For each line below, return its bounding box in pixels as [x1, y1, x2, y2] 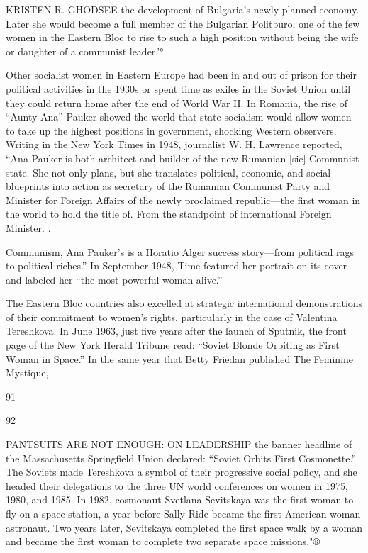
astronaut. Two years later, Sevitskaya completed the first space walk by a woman [6, 520, 362, 535]
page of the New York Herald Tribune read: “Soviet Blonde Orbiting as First [6, 337, 340, 352]
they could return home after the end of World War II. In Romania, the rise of [6, 95, 347, 110]
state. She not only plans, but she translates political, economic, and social [6, 164, 331, 179]
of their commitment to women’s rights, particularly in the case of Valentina [6, 309, 338, 324]
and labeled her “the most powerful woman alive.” [6, 272, 223, 286]
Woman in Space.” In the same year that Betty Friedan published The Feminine [6, 351, 354, 366]
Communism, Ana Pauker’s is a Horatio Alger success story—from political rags [6, 244, 355, 259]
